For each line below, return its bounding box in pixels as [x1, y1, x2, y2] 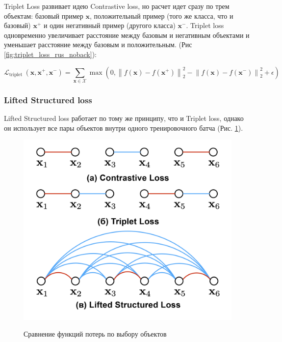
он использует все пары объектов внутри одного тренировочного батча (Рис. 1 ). [4, 122, 243, 133]
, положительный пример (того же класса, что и [89, 10, 233, 21]
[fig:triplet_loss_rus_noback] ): [4, 49, 97, 59]
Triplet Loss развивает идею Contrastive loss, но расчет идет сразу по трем [4, 1, 230, 11]
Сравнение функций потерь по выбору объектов [24, 328, 167, 339]
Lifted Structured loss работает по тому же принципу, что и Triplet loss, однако [4, 113, 244, 123]
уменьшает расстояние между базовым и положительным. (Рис [4, 39, 192, 50]
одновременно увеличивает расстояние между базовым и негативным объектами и [4, 29, 250, 40]
